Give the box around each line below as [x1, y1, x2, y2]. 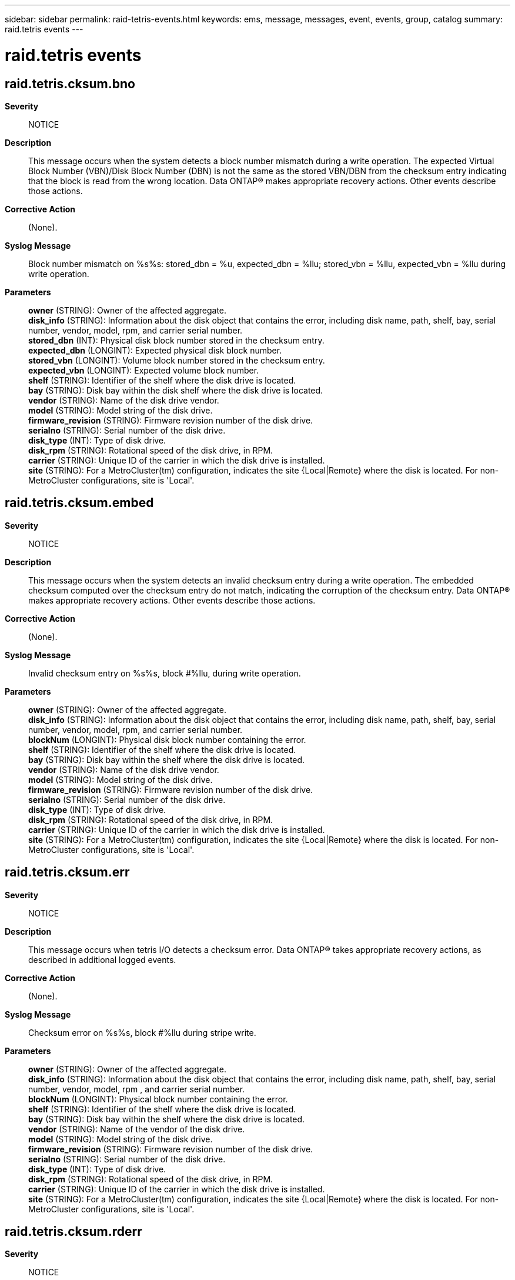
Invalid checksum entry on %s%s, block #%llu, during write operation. [28, 668, 301, 678]
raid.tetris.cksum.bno [5, 76, 135, 91]
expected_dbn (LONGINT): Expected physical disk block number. [28, 345, 282, 355]
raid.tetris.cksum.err [5, 865, 130, 880]
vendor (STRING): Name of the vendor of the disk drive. [28, 1124, 245, 1134]
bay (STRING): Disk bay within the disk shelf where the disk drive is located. [28, 385, 323, 395]
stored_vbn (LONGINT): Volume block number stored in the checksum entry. [28, 355, 325, 365]
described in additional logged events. [28, 954, 176, 965]
